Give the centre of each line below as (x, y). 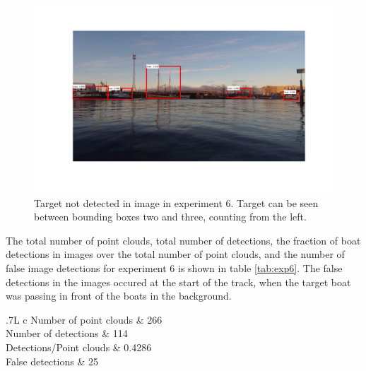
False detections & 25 (52, 361)
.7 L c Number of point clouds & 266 (84, 319)
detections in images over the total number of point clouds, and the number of (175, 254)
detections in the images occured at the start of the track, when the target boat (178, 282)
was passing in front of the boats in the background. (119, 296)
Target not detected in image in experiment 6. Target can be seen (176, 202)
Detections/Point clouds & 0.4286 (79, 347)
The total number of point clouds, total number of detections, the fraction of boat (183, 240)
